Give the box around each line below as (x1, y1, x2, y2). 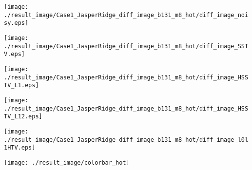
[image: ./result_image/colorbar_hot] (4, 159, 130, 166)
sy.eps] (4, 19, 29, 27)
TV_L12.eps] (4, 113, 42, 120)
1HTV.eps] (4, 144, 36, 151)
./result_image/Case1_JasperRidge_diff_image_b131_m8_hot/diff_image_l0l (4, 136, 249, 143)
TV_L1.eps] (4, 82, 39, 89)
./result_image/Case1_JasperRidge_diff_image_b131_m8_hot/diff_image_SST (4, 42, 249, 50)
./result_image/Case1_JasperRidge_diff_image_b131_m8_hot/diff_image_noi (4, 11, 249, 19)
